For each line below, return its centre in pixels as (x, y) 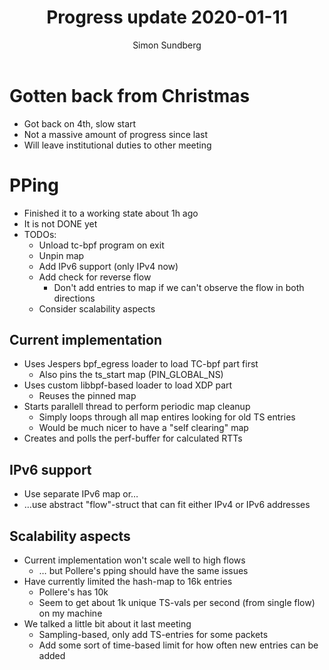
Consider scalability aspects (97, 308)
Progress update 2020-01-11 (167, 17)
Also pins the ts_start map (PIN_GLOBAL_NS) (131, 375)
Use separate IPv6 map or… (81, 494)
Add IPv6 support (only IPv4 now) (108, 266)
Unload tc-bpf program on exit (101, 245)
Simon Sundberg (167, 45)
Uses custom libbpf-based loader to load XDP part (128, 385)
